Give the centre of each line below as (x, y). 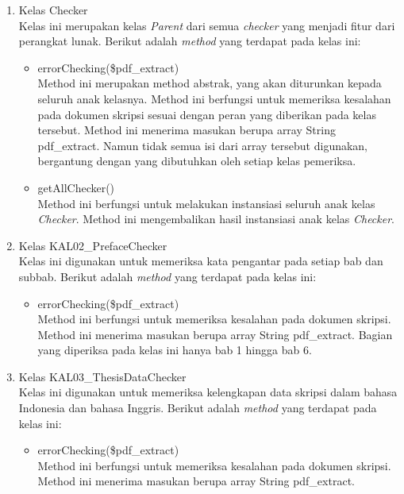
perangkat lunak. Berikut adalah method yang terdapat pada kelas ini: (190, 41)
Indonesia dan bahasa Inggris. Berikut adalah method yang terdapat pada (198, 408)
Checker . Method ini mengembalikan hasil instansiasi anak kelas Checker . (216, 219)
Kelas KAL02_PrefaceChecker (93, 245)
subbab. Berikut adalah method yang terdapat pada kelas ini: (167, 276)
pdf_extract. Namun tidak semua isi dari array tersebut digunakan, (203, 145)
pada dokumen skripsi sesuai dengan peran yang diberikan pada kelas (207, 114)
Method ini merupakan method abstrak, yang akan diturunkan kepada (210, 83)
